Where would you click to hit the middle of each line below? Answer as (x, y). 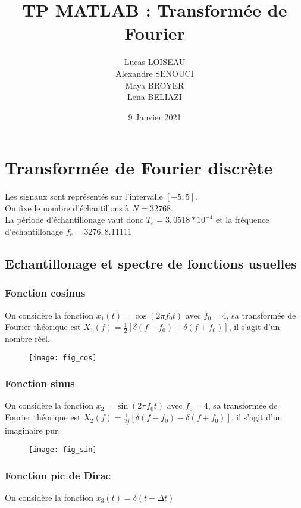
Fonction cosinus (45, 293)
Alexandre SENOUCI (155, 73)
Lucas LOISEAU (155, 62)
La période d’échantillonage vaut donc (74, 219)
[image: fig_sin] (63, 449)
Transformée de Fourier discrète (139, 168)
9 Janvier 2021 (155, 116)
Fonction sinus (40, 383)
